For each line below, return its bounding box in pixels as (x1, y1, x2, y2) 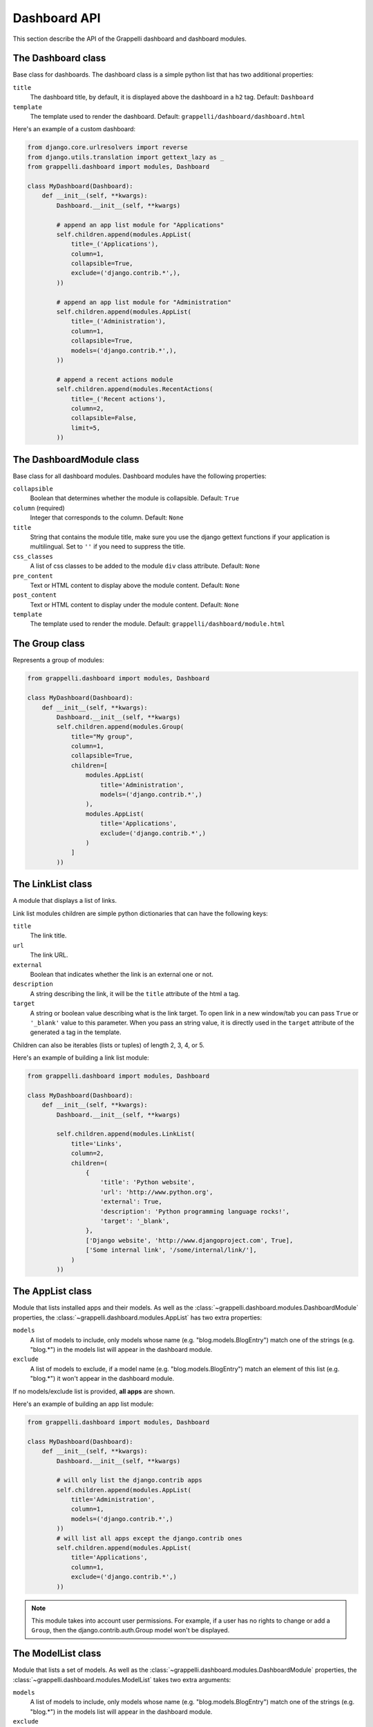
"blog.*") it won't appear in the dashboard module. (30, 1375, 175, 1383)
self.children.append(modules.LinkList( (56, 1130, 195, 1138)
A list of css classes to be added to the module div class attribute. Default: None (30, 562, 260, 570)
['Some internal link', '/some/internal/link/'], (85, 1246, 257, 1254)
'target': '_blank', (100, 1216, 170, 1225)
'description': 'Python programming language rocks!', (100, 1208, 290, 1215)
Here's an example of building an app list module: (12, 1400, 154, 1408)
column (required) (12, 504, 65, 512)
